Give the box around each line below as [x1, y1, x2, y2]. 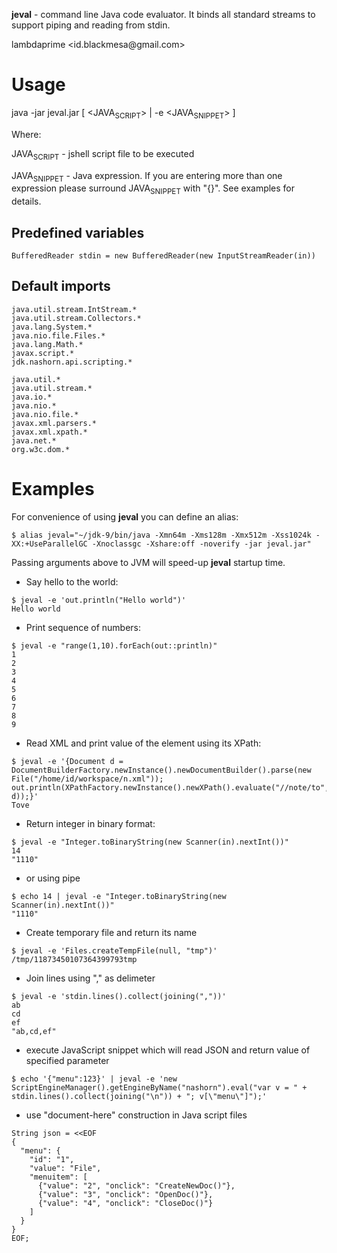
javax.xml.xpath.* [11, 427, 88, 437]
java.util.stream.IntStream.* [11, 304, 138, 314]
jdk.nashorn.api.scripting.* [11, 357, 133, 367]
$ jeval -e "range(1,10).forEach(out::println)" [11, 640, 218, 651]
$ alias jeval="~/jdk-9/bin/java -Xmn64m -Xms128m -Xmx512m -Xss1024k [11, 530, 312, 540]
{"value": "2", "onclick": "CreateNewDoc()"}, [37, 1180, 236, 1191]
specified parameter [25, 1054, 110, 1066]
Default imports [11, 278, 111, 295]
